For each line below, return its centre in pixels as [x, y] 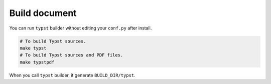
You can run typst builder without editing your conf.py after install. [81, 28]
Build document [43, 13]
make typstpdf [37, 62]
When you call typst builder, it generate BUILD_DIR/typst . [72, 75]
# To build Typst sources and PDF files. [72, 55]
